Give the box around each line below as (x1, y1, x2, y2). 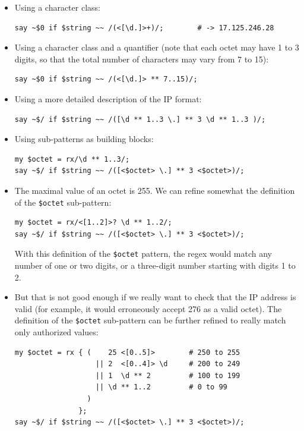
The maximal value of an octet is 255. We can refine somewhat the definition (14, 184, 295, 196)
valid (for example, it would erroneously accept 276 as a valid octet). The (14, 302, 282, 314)
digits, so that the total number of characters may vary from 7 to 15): (14, 52, 269, 65)
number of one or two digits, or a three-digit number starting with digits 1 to (14, 259, 296, 272)
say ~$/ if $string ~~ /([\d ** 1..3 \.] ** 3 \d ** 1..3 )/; (14, 115, 266, 124)
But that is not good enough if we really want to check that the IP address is (14, 291, 296, 303)
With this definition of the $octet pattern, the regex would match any (14, 247, 272, 260)
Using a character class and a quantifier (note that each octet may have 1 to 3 (14, 41, 299, 54)
